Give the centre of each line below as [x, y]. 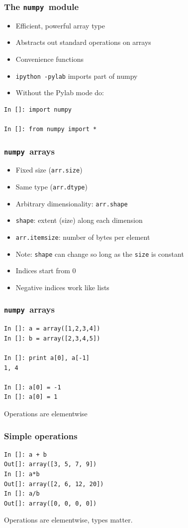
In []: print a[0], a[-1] [47, 358]
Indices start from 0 [46, 270]
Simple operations [41, 436]
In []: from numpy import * [50, 129]
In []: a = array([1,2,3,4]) [52, 329]
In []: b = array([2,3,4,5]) [52, 338]
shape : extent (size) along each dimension [79, 220]
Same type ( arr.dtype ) [51, 187]
